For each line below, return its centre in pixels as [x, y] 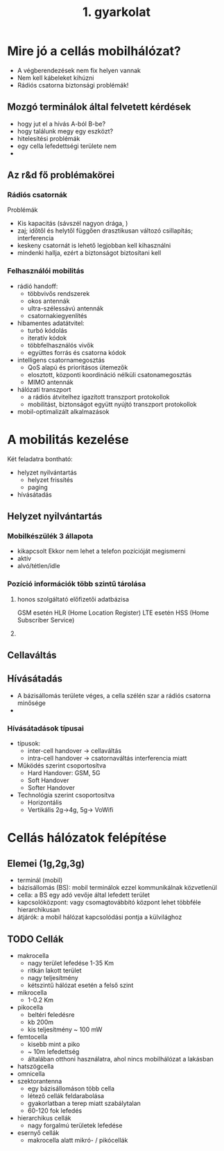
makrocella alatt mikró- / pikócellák [78, 1140]
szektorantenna [40, 1081]
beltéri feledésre [51, 1014]
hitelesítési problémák [49, 138]
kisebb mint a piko [54, 1044]
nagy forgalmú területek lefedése [75, 1125]
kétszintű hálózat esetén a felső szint [80, 985]
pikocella [30, 1007]
